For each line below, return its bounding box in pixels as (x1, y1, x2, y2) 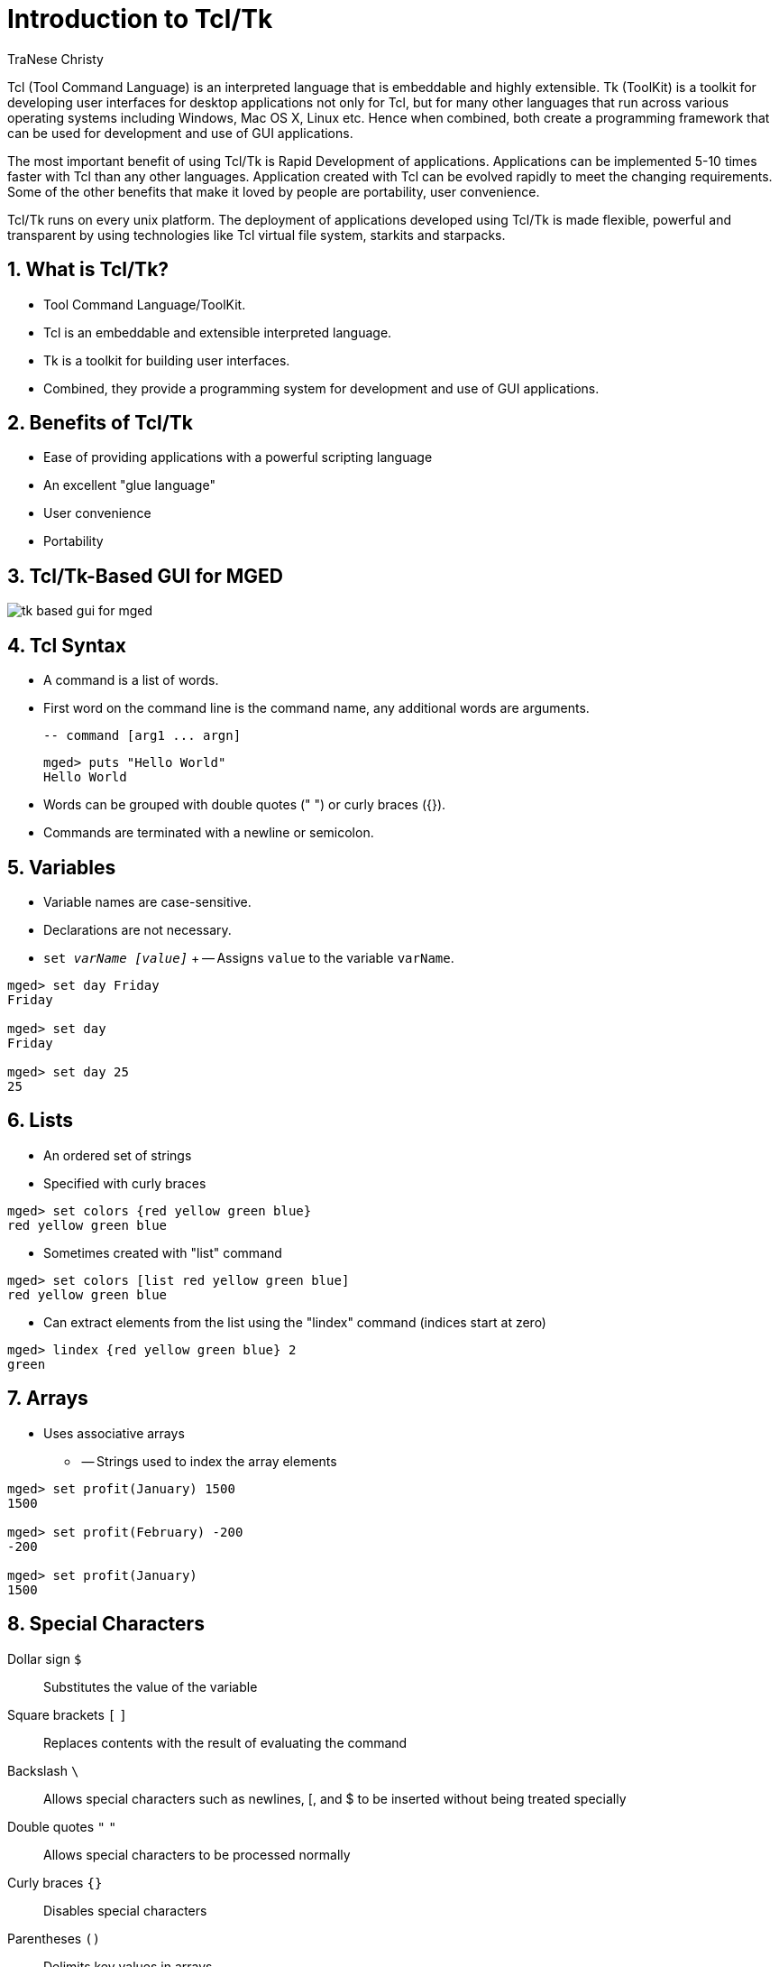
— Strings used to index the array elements (81, 1453, 337, 1469)
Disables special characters (43, 1902, 207, 1918)
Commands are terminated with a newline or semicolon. (43, 825, 374, 841)
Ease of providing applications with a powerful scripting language (43, 449, 433, 466)
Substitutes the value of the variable (43, 1678, 258, 1695)
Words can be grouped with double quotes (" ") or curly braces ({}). (43, 797, 446, 813)
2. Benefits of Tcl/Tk (7, 411, 194, 435)
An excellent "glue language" (43, 477, 215, 494)
